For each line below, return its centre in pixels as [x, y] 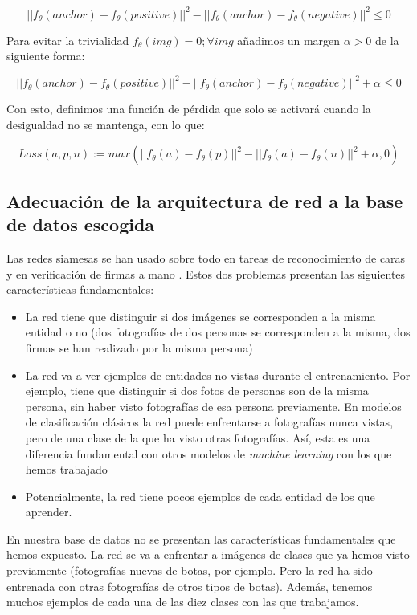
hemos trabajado [66, 469]
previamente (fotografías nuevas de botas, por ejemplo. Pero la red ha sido [190, 570]
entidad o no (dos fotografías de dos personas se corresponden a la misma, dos [218, 332]
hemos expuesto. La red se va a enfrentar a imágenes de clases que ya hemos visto [208, 554]
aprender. [49, 512]
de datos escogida [81, 224]
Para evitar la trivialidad [68, 40]
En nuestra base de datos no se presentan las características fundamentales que [201, 538]
